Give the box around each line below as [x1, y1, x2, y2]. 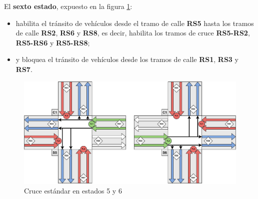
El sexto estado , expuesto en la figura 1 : [4, 1, 132, 11]
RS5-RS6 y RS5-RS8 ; [15, 37, 90, 47]
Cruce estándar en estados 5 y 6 [24, 185, 122, 196]
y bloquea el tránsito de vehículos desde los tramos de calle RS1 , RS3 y [15, 54, 238, 64]
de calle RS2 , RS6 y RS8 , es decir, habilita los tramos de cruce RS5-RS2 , [15, 27, 250, 38]
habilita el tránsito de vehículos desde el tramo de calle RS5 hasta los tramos [15, 17, 254, 28]
